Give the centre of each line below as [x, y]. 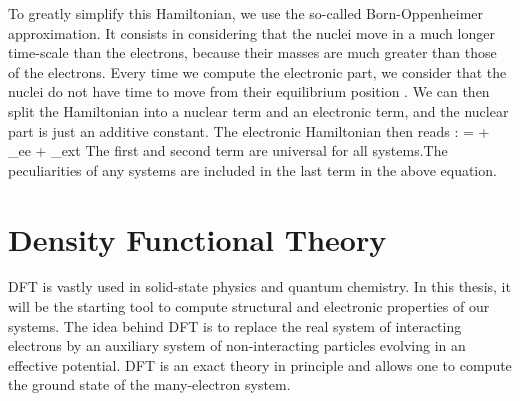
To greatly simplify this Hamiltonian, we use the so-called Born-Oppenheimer [246, 13]
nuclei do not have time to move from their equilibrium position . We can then [249, 91]
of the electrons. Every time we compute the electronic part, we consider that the [257, 71]
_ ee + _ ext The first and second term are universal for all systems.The [228, 150]
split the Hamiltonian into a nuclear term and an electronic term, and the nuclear [258, 110]
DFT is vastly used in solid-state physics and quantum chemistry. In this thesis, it [259, 286]
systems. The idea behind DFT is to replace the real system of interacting [235, 325]
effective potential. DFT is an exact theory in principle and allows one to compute [260, 364]
